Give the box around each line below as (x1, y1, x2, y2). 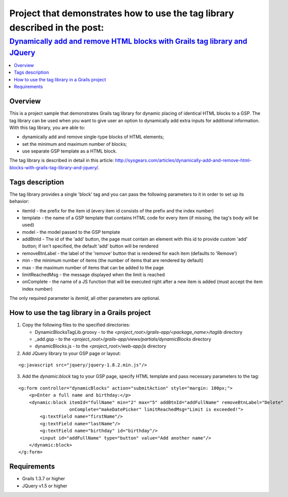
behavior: (9, 198, 29, 204)
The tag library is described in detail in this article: (9, 158, 114, 164)
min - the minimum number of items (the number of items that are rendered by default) (22, 257, 204, 264)
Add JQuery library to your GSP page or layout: (22, 350, 121, 356)
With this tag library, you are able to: (9, 125, 85, 131)
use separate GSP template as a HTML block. (22, 148, 117, 154)
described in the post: (9, 22, 104, 33)
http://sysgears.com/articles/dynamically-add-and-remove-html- (115, 158, 252, 164)
